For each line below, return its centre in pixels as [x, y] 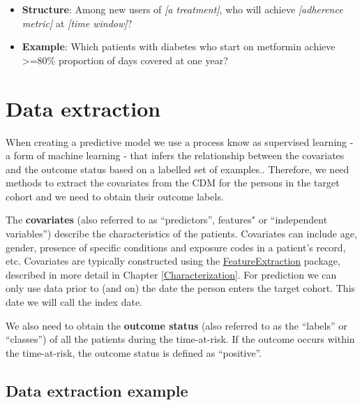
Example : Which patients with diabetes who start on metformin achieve [179, 46]
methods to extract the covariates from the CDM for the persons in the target [173, 183]
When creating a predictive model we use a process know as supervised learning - [180, 141]
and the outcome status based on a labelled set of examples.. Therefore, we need [178, 169]
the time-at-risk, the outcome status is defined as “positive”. [134, 352]
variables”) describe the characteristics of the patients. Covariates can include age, [181, 234]
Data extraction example [97, 390]
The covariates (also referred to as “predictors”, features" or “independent [167, 220]
